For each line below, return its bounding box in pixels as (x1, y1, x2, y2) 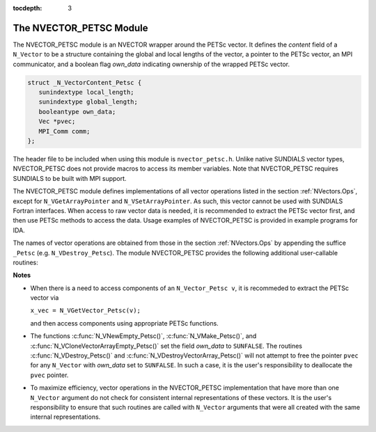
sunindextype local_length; (38, 88, 135, 97)
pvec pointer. (30, 371, 69, 379)
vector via (30, 294, 59, 302)
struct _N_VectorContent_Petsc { (27, 79, 142, 86)
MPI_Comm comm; (38, 127, 91, 135)
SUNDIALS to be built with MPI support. (13, 174, 127, 182)
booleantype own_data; (38, 108, 116, 115)
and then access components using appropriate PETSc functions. (30, 319, 219, 327)
